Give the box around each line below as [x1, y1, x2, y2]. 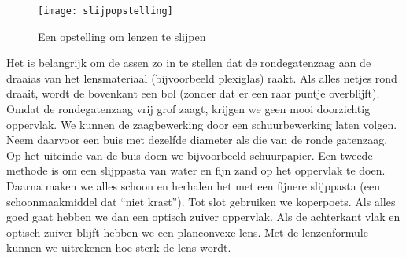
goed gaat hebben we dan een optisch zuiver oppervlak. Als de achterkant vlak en [6, 208, 400, 225]
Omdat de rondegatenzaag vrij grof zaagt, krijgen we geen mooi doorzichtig [6, 101, 371, 117]
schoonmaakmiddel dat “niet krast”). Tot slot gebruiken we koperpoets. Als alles [6, 193, 396, 209]
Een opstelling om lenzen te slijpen [38, 28, 206, 44]
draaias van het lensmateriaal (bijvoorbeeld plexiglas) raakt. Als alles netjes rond [6, 69, 397, 86]
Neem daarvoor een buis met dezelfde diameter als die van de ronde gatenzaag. [6, 131, 388, 148]
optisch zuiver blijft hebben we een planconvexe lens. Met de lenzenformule [6, 223, 368, 240]
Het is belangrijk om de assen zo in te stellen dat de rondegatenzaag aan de [6, 54, 371, 71]
